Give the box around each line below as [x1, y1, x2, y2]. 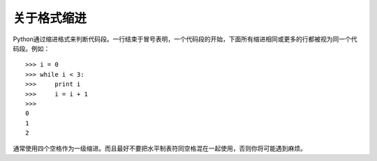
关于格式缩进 [13, 10, 87, 26]
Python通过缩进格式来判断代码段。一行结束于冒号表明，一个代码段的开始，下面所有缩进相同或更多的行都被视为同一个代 [13, 35, 357, 43]
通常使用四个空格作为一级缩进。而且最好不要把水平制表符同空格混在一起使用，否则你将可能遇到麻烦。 [13, 144, 306, 153]
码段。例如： [13, 44, 50, 52]
